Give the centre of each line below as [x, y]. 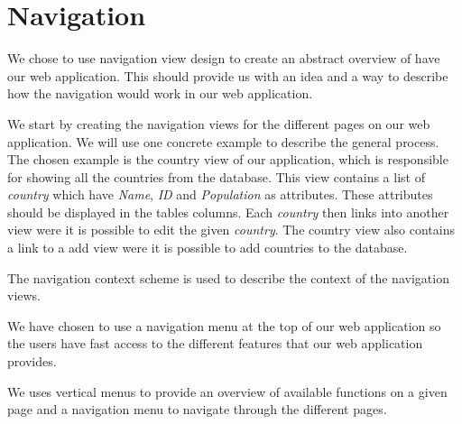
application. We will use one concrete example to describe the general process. [223, 141]
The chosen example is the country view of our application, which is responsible [228, 159]
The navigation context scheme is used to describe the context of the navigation [228, 277]
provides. [32, 361]
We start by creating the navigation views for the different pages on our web [219, 123]
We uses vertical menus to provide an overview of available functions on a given [227, 391]
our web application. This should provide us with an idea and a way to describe [228, 75]
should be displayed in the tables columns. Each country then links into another [228, 212]
